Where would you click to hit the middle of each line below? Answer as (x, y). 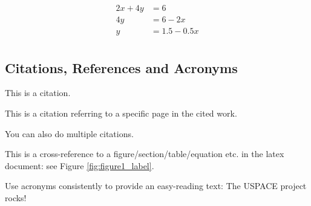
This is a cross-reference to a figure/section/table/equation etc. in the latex (145, 154)
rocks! (16, 197)
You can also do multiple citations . (69, 133)
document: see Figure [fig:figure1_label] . (80, 165)
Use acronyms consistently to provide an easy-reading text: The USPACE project (156, 186)
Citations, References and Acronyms (121, 67)
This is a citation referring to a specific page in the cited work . (121, 113)
